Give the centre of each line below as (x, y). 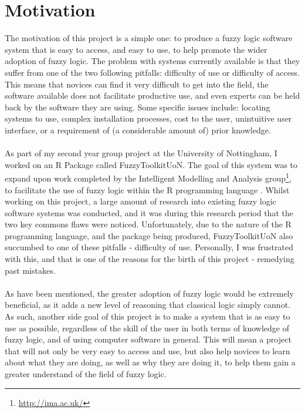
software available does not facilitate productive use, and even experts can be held (152, 95)
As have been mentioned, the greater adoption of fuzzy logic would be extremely (149, 293)
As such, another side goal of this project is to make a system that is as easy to (148, 316)
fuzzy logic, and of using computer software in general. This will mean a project (148, 339)
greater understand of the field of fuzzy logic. (86, 374)
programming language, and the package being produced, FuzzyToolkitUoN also (149, 235)
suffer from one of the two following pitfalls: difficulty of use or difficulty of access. (152, 72)
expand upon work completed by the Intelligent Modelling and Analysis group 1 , (148, 177)
